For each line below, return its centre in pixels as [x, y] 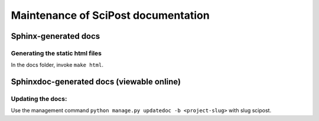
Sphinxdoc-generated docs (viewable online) [96, 82]
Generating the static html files [56, 53]
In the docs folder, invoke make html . [57, 65]
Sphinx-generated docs [56, 36]
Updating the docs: [39, 99]
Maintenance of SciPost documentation [110, 15]
